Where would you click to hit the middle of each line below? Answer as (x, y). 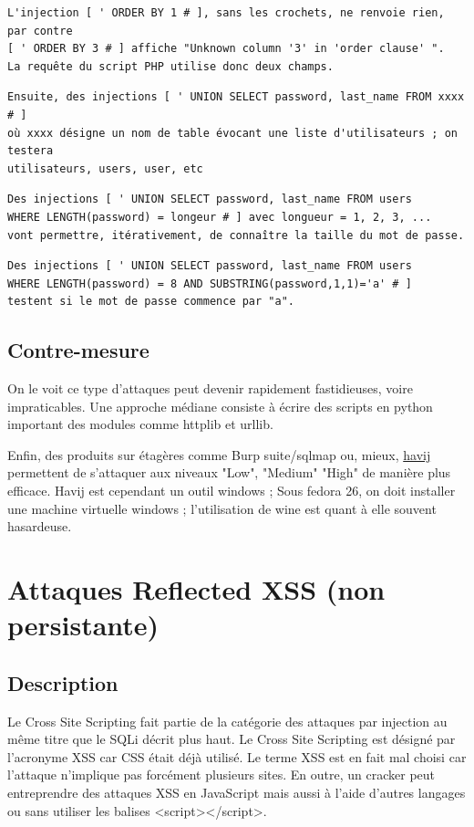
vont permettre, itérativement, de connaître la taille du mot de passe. (236, 235)
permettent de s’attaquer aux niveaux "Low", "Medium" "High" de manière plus (229, 472)
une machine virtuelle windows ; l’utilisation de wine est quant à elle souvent (222, 508)
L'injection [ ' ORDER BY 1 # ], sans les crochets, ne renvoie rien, (226, 13)
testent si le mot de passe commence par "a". (151, 302)
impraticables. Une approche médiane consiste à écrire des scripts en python (220, 406)
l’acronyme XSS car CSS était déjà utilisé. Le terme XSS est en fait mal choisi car (237, 756)
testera (31, 151)
